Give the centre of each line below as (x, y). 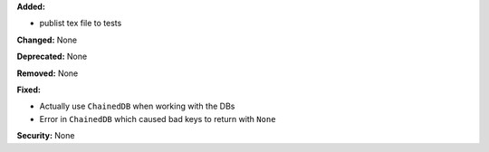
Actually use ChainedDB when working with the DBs (137, 106)
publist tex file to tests (81, 24)
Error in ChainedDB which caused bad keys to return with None (158, 119)
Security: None (46, 136)
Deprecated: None (52, 57)
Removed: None (48, 73)
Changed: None (47, 40)
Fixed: (29, 90)
